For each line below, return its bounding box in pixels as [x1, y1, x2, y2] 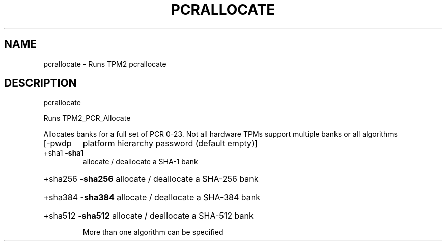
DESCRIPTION [4, 77, 77, 90]
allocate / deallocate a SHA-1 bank [82, 157, 198, 166]
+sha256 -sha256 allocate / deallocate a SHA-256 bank [43, 174, 259, 185]
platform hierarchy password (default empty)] [82, 138, 258, 149]
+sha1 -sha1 [43, 148, 83, 158]
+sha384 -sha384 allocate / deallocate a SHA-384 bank [43, 192, 260, 203]
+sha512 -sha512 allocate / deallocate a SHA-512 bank [43, 210, 254, 221]
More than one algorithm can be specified [82, 228, 224, 237]
